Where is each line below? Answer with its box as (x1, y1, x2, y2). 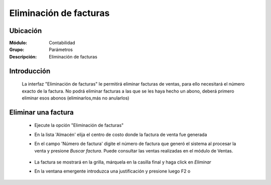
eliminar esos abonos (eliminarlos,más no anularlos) (22, 95, 129, 101)
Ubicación (9, 26, 42, 35)
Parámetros (49, 46, 73, 52)
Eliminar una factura (9, 108, 74, 116)
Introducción (9, 66, 51, 75)
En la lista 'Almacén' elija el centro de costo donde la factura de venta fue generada (34, 131, 207, 137)
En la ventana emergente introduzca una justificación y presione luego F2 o (34, 168, 191, 174)
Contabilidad (49, 40, 75, 46)
